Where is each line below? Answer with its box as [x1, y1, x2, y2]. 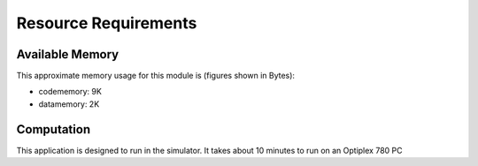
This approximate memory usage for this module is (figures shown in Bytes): [16, 71, 296, 81]
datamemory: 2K [38, 98, 100, 109]
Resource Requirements [16, 13, 197, 33]
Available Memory [16, 47, 119, 62]
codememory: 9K [38, 87, 102, 97]
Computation [16, 122, 91, 137]
